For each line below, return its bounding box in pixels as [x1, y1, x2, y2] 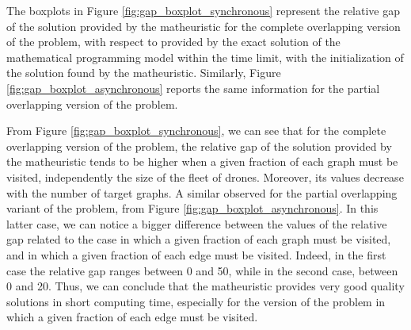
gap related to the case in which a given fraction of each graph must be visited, [6, 231, 391, 247]
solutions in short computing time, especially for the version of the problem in [6, 293, 386, 309]
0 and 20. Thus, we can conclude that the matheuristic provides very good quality [6, 278, 405, 294]
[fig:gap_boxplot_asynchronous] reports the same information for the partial [6, 79, 380, 96]
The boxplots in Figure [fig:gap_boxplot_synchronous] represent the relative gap [6, 2, 400, 18]
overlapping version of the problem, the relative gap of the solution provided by [6, 137, 392, 154]
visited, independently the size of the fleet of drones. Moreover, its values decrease [6, 168, 404, 185]
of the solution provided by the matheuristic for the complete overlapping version [6, 17, 401, 34]
